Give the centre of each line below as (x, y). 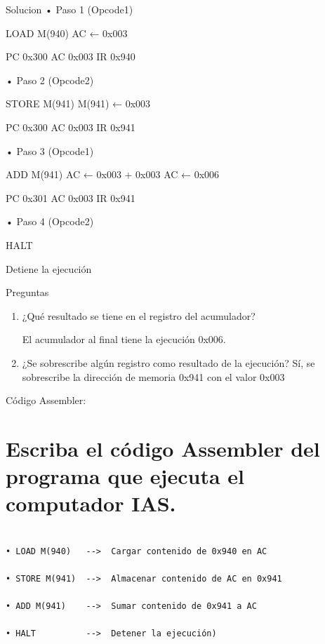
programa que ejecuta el (125, 476)
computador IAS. (91, 503)
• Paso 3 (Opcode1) (50, 150)
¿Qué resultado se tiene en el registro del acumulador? (139, 315)
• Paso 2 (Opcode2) (50, 80)
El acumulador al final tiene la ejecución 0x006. (124, 339)
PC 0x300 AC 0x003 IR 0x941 (71, 127)
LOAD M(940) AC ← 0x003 (67, 33)
